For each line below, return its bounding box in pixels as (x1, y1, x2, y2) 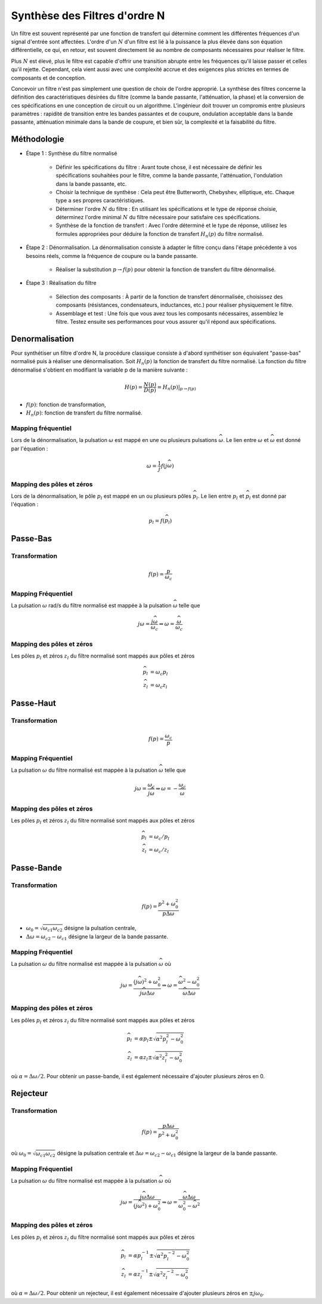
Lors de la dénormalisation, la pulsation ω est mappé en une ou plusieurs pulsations (11, 437, 218, 444)
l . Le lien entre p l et (196, 492, 244, 501)
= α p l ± (134, 1035, 153, 1044)
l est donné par (249, 492, 287, 501)
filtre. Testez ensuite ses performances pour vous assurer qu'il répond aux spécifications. (55, 318, 277, 325)
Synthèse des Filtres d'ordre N (11, 9, 165, 22)
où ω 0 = (11, 1150, 32, 1158)
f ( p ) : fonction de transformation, (26, 401, 107, 408)
